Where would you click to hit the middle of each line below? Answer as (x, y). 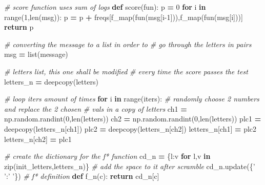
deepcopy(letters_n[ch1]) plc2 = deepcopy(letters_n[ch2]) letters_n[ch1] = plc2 (130, 128)
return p (19, 27)
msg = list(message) (36, 54)
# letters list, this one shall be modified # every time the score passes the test (126, 71)
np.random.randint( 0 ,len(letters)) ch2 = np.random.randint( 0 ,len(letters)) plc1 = (133, 119)
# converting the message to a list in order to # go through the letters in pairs (128, 44)
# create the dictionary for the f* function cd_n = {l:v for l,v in (107, 156)
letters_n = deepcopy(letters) (51, 81)
